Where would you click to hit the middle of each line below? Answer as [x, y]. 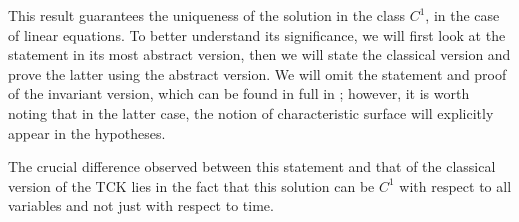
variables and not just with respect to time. [141, 205]
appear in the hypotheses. [87, 132]
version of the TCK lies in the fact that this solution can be [191, 185]
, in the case [462, 15]
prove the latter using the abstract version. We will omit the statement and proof [257, 73]
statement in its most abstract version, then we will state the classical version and [259, 54]
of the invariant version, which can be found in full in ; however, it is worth [239, 93]
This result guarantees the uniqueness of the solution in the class [206, 15]
